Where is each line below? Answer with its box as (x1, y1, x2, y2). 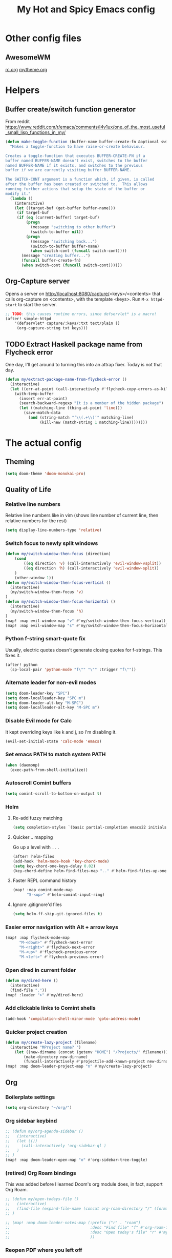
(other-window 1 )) (14, 575, 54, 580)
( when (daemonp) (5, 762, 40, 768)
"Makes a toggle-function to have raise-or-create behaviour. (10, 144, 145, 149)
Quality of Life (5, 485, 51, 494)
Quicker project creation (5, 1028, 68, 1035)
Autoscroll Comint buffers (5, 779, 72, 787)
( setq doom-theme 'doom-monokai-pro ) (5, 471, 86, 476)
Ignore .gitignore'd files (12, 901, 62, 908)
